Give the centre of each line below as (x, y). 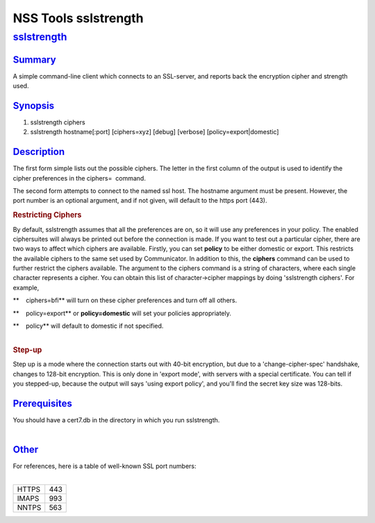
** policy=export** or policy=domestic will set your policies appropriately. (122, 313)
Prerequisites (42, 404)
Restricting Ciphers (47, 215)
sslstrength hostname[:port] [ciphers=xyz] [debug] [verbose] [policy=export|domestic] (155, 132)
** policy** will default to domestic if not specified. (88, 326)
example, (26, 288)
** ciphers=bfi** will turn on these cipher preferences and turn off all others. (125, 300)
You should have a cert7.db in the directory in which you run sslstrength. (116, 420)
